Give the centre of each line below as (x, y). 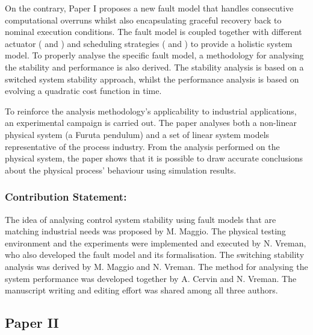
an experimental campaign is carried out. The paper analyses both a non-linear (151, 123)
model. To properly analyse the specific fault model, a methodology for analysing (154, 55)
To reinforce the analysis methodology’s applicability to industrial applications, (151, 111)
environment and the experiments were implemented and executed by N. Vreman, (156, 243)
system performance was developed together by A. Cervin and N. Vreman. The (151, 278)
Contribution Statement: (66, 197)
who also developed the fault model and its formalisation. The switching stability (155, 255)
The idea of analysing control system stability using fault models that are (141, 219)
